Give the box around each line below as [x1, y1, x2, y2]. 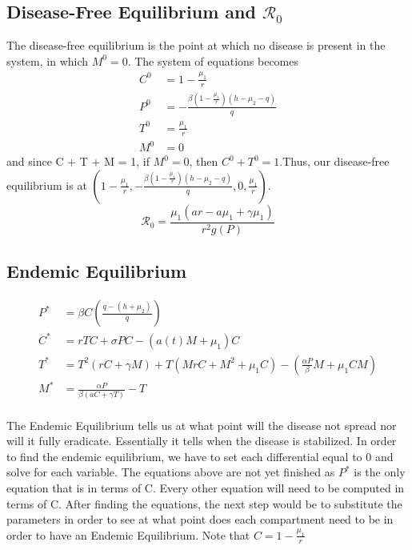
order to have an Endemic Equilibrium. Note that [6, 526, 250, 543]
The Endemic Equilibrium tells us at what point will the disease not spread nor [6, 416, 397, 433]
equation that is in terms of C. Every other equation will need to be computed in [6, 480, 405, 496]
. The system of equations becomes [127, 52, 299, 69]
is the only [354, 464, 406, 480]
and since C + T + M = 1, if [6, 153, 150, 170]
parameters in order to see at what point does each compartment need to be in [6, 511, 394, 528]
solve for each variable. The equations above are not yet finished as [6, 464, 335, 480]
